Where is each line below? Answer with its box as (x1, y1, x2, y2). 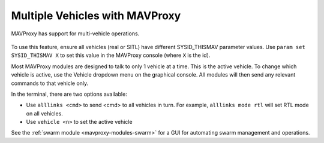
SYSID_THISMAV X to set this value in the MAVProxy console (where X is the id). (11, 51, 211, 59)
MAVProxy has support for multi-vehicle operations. (11, 30, 140, 37)
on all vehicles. (26, 109, 63, 117)
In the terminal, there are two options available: (11, 90, 127, 98)
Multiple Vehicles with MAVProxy (11, 9, 181, 22)
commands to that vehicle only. (11, 80, 89, 87)
